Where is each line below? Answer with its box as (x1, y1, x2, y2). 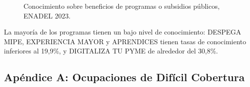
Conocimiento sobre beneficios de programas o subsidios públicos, (23, 1, 220, 11)
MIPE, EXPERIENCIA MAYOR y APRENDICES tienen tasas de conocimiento (4, 36, 247, 46)
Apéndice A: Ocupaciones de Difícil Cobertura (4, 70, 245, 85)
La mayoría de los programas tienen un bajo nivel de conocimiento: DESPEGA (4, 27, 241, 37)
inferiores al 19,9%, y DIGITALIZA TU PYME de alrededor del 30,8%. (4, 46, 218, 56)
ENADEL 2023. (23, 10, 71, 20)
